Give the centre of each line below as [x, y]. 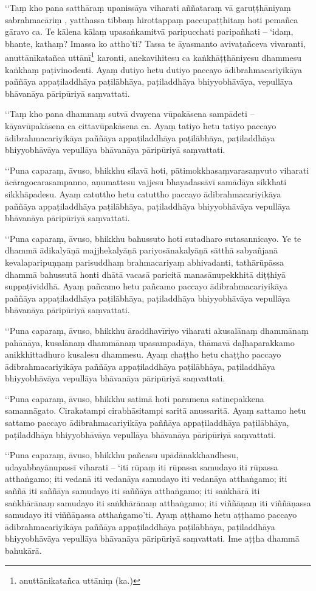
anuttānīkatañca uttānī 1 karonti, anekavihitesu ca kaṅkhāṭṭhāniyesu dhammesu [153, 57]
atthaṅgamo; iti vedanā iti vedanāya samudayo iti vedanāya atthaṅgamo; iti [146, 479]
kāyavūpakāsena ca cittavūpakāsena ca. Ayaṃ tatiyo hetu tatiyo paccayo [141, 126]
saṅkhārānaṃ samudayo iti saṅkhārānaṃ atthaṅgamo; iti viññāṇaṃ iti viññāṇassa [158, 502]
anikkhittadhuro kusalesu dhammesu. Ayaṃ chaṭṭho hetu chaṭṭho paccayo [143, 354]
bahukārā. [23, 550]
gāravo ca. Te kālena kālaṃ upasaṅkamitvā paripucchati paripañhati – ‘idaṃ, [149, 31]
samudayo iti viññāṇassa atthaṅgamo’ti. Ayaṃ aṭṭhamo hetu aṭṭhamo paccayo [151, 515]
